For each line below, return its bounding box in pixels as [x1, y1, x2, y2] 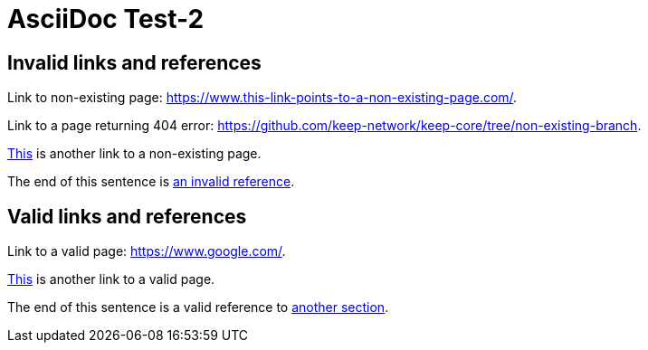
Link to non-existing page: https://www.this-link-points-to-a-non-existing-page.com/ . [7, 90, 518, 106]
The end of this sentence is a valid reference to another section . [7, 299, 389, 316]
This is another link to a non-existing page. [7, 146, 262, 162]
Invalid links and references [7, 51, 262, 74]
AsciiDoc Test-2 [7, 4, 205, 34]
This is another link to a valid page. [7, 271, 215, 288]
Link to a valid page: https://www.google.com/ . [7, 243, 286, 260]
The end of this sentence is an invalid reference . [7, 174, 295, 190]
